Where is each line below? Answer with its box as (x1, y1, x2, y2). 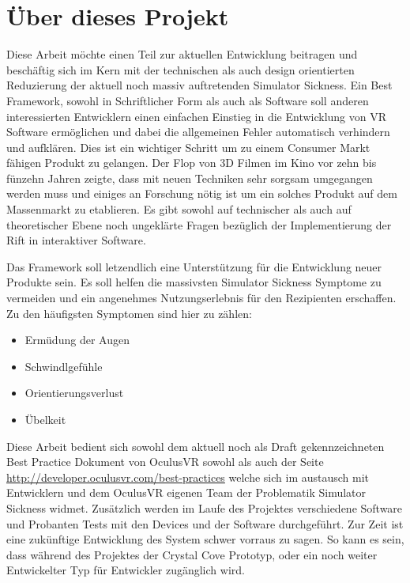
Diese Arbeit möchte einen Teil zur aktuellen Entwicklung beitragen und (6, 46, 358, 62)
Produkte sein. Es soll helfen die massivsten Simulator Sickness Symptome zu (6, 274, 382, 290)
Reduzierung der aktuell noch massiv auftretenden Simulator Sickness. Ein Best (6, 77, 393, 93)
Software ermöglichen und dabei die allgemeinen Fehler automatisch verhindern (6, 123, 390, 140)
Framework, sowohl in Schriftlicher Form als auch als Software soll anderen (6, 92, 369, 108)
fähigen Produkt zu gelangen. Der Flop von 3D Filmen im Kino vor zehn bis (6, 154, 377, 171)
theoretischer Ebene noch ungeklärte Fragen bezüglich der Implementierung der (6, 216, 392, 233)
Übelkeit (24, 411, 66, 427)
